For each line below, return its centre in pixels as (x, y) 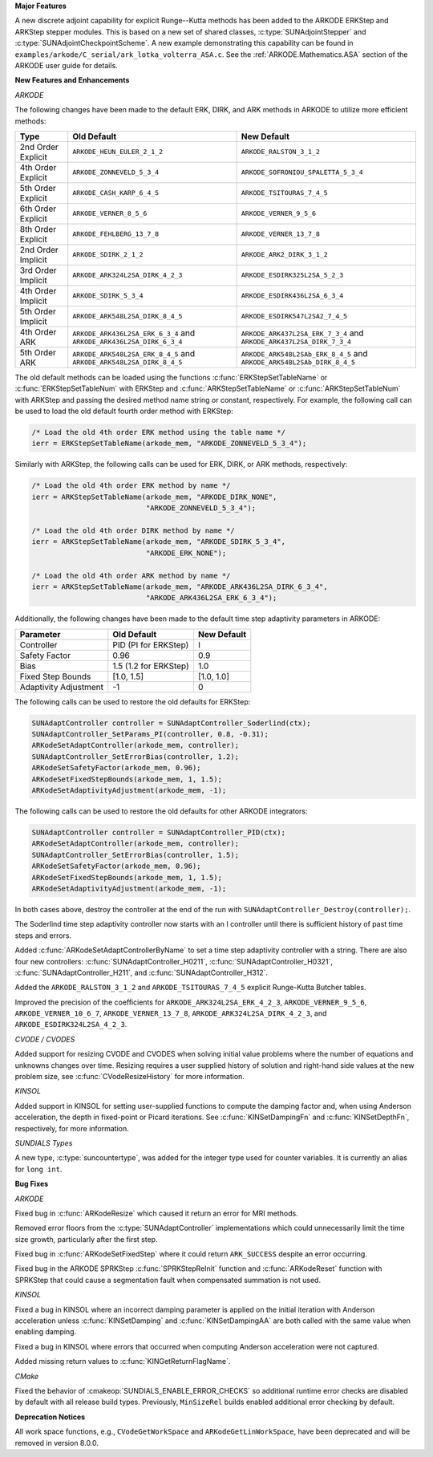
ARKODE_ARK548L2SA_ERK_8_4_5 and (134, 354)
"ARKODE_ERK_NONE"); (186, 553)
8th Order (38, 229)
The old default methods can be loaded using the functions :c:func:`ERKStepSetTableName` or (171, 377)
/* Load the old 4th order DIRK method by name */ (134, 530)
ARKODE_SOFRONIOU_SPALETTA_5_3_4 (302, 172)
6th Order (38, 209)
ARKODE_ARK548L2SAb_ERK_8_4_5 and (304, 354)
